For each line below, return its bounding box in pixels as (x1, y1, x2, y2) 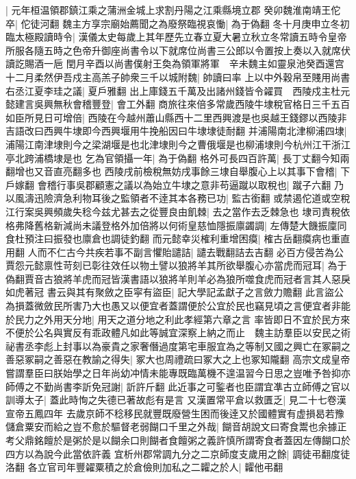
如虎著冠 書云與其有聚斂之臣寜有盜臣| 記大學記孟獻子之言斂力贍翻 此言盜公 (5, 285, 344, 299)
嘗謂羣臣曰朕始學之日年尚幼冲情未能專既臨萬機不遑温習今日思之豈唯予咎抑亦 (5, 366, 351, 380)
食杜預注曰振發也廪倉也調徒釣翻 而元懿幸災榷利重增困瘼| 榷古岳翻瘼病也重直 (5, 231, 351, 246)
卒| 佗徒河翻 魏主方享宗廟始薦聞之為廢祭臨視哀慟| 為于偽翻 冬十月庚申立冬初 (5, 16, 350, 30)
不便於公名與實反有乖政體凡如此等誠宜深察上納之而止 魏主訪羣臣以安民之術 (5, 325, 351, 340)
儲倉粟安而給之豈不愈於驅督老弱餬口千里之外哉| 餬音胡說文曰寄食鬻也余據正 (5, 419, 347, 434)
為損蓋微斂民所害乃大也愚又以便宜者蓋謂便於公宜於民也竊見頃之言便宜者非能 (5, 299, 351, 313)
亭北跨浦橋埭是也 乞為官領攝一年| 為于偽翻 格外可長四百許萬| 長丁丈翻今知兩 (5, 150, 350, 165)
